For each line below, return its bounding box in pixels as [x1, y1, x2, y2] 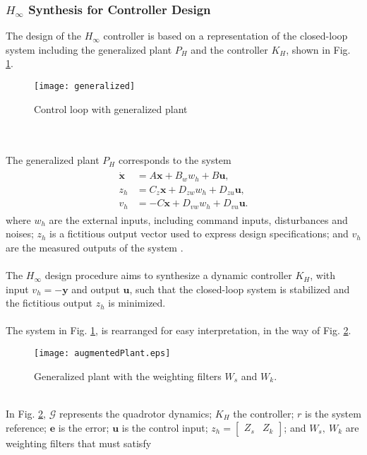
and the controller [191, 42, 268, 57]
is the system [304, 406, 361, 420]
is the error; [58, 420, 109, 435]
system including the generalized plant [6, 42, 172, 57]
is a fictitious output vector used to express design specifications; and [49, 226, 349, 241]
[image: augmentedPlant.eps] [34, 348, 171, 359]
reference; [6, 420, 47, 435]
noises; [6, 226, 34, 241]
